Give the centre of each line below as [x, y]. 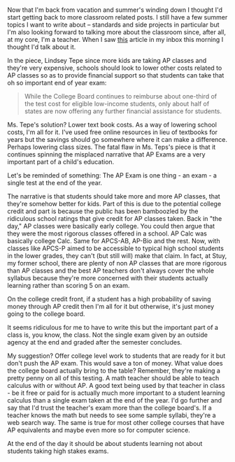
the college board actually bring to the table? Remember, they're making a [114, 371]
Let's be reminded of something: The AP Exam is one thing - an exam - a [112, 175]
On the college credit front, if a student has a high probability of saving [109, 299]
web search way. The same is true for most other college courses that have [116, 423]
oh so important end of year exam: [57, 83]
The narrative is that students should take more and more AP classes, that [114, 196]
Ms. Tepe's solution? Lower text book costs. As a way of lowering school [112, 125]
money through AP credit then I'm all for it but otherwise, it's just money [111, 307]
